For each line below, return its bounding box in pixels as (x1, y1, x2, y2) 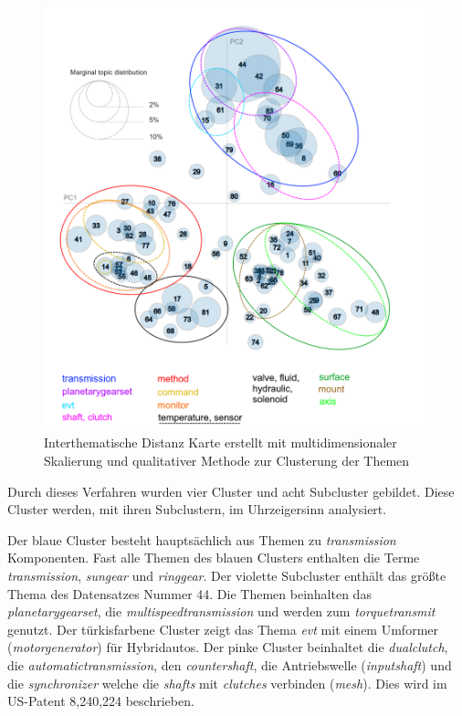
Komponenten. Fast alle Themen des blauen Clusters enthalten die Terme (7, 548, 420, 567)
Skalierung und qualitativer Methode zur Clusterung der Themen (44, 451, 410, 470)
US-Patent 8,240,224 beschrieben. (7, 691, 194, 711)
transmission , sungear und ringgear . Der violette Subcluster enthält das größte (7, 566, 446, 585)
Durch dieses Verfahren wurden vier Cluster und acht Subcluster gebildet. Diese (7, 481, 455, 500)
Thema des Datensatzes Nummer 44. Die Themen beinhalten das (7, 584, 372, 603)
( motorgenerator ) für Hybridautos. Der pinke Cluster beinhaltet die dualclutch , (7, 637, 448, 657)
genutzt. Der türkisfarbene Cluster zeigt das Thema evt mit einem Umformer (7, 619, 438, 638)
